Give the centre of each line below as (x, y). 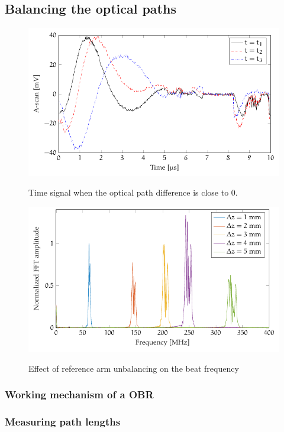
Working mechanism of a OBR (79, 394)
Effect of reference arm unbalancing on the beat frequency (134, 368)
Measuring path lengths (63, 422)
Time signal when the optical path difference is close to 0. (133, 192)
